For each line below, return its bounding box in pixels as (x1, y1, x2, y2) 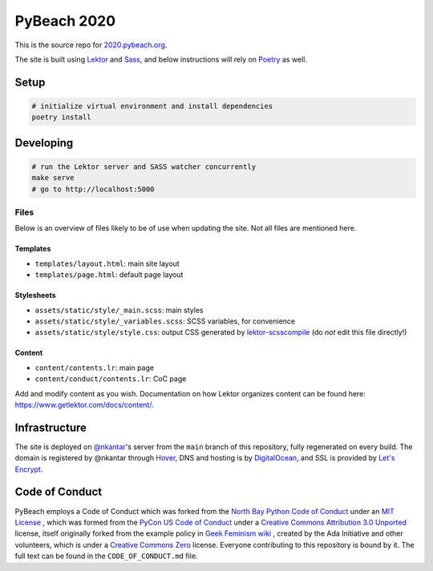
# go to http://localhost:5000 (31, 184, 156, 194)
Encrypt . (14, 464, 43, 474)
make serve (31, 173, 75, 183)
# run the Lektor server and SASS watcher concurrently (31, 162, 257, 171)
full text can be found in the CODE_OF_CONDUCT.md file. (14, 551, 198, 561)
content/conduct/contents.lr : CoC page (34, 374, 187, 384)
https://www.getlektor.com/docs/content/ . (14, 400, 154, 409)
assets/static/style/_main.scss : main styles (34, 305, 204, 315)
